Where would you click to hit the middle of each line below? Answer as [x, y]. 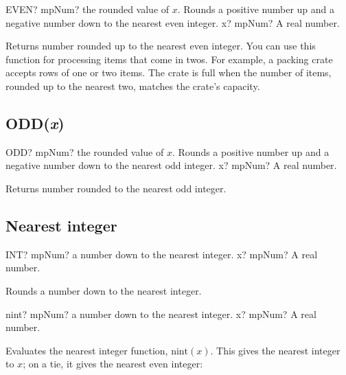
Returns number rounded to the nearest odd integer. [116, 188]
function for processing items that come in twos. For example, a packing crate [169, 59]
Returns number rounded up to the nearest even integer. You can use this [161, 46]
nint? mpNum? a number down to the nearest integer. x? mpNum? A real [161, 314]
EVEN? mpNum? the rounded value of [88, 9]
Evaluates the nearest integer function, [87, 350]
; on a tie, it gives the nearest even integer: [113, 364]
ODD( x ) [35, 123]
